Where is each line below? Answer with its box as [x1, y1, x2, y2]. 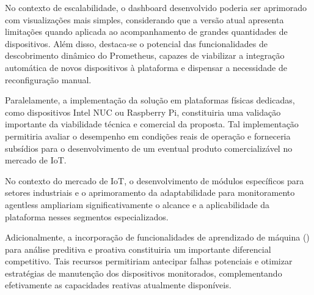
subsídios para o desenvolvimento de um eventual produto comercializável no [5, 141, 293, 154]
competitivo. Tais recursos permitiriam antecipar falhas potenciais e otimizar [5, 255, 293, 267]
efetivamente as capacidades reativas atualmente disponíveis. [5, 278, 232, 291]
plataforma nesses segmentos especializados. [5, 210, 169, 223]
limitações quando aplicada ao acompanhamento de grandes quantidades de [5, 25, 288, 38]
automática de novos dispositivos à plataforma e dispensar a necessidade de [5, 61, 287, 73]
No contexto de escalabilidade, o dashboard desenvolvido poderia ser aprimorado [5, 1, 307, 13]
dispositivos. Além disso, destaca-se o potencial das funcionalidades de [5, 37, 268, 50]
